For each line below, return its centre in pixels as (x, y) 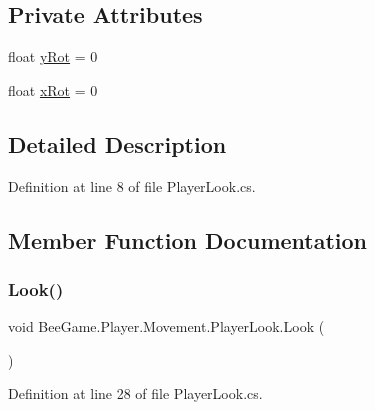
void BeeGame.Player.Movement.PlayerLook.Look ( (166, 326)
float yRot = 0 (53, 56)
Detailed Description (117, 143)
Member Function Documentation (188, 239)
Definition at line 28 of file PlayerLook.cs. (135, 393)
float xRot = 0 (53, 89)
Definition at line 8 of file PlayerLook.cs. (132, 185)
